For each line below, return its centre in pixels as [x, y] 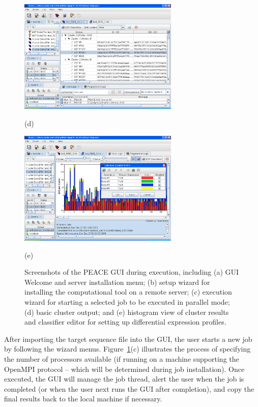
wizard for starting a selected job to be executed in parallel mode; [127, 302]
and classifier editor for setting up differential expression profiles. [125, 322]
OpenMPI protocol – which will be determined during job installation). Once [124, 369]
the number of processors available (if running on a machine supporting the [122, 359]
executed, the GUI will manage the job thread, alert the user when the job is [124, 379]
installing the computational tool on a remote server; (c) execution [128, 292]
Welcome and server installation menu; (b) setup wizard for [117, 282]
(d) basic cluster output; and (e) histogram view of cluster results [127, 312]
